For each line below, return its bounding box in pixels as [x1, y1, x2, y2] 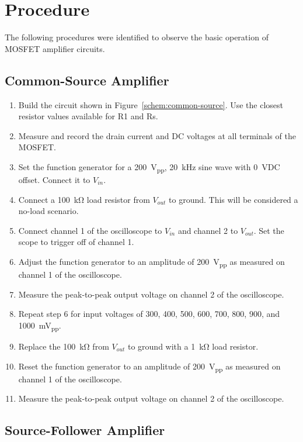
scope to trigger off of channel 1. [18, 236, 134, 248]
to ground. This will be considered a [169, 193, 298, 205]
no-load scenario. [18, 205, 79, 217]
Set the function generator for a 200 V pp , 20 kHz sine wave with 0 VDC [18, 160, 280, 174]
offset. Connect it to [18, 174, 90, 186]
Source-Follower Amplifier [5, 421, 165, 439]
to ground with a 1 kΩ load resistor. [127, 340, 259, 353]
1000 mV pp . [18, 319, 61, 333]
